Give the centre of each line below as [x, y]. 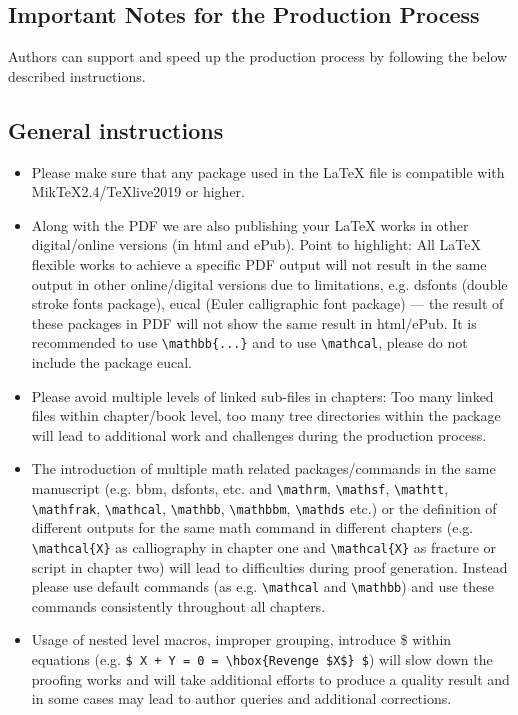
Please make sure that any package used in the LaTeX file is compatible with [268, 171]
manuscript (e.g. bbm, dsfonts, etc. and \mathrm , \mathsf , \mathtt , [240, 487]
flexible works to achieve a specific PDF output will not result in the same [259, 263]
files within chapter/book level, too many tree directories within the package [266, 415]
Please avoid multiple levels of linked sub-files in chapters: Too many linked [262, 395]
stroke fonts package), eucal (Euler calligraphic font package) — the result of [267, 303]
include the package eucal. [112, 362]
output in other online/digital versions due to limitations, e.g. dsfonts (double [269, 283]
